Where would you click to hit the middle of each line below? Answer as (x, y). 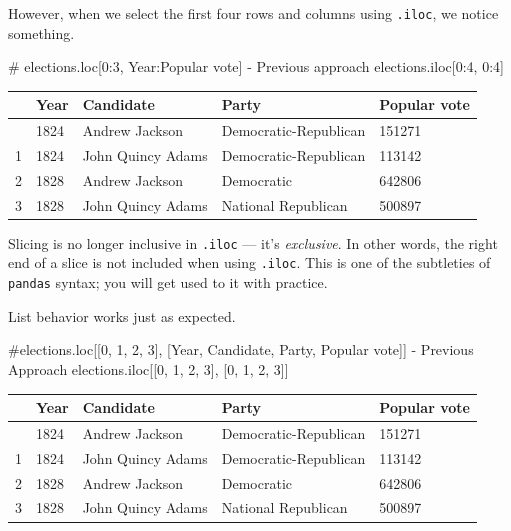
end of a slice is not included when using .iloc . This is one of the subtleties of (249, 262)
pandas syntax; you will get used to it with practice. (168, 282)
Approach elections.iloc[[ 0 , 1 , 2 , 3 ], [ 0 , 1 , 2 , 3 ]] (148, 368)
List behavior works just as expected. (122, 315)
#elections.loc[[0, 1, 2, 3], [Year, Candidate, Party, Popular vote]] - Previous (241, 349)
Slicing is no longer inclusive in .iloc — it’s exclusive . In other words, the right (253, 242)
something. (41, 32)
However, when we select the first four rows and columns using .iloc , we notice (253, 13)
